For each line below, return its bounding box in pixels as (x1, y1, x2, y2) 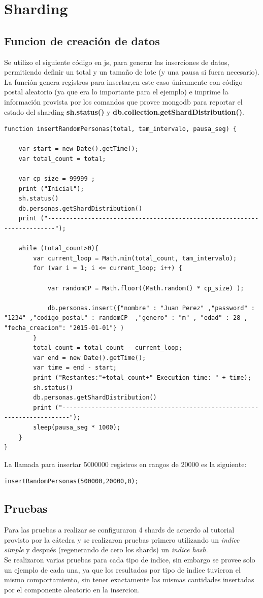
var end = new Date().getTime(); (33, 354, 146, 361)
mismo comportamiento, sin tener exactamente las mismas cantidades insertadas (4, 574, 254, 585)
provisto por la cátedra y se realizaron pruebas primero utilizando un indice (4, 534, 240, 545)
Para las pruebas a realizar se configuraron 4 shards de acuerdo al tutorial (4, 524, 235, 535)
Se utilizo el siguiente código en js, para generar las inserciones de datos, (4, 56, 229, 67)
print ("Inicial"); (18, 185, 84, 192)
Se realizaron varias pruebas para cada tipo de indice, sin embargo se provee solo (4, 554, 255, 564)
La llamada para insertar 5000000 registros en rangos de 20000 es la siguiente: (4, 458, 247, 469)
